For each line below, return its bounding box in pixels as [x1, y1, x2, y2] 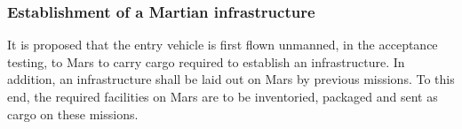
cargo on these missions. [7, 104, 139, 123]
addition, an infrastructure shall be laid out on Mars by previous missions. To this [7, 70, 455, 88]
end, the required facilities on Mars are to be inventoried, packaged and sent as [7, 87, 438, 105]
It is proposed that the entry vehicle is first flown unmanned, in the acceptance [7, 35, 438, 54]
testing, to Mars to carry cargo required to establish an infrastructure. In [7, 52, 405, 71]
